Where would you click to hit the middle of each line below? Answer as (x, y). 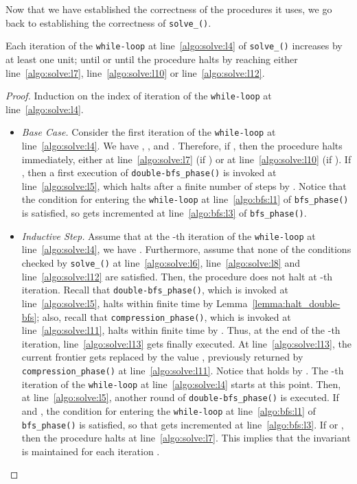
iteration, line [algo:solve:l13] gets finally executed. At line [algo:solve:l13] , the (187, 343)
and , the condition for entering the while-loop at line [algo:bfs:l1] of (169, 410)
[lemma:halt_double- (296, 303)
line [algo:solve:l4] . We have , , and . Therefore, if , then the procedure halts (182, 145)
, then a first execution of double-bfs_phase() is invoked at (149, 172)
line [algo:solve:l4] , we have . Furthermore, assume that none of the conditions (186, 249)
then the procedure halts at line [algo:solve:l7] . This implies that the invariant (186, 438)
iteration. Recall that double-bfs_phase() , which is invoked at (155, 290)
